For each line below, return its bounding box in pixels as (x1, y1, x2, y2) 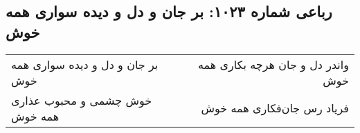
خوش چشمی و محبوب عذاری (11, 92, 152, 108)
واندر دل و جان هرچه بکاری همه (197, 56, 349, 72)
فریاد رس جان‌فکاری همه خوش (201, 100, 349, 116)
